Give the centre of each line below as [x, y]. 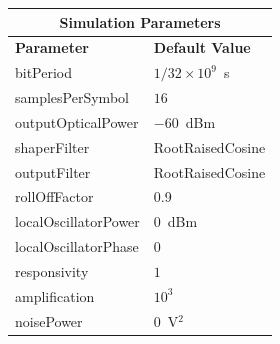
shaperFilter [52, 146]
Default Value [202, 47]
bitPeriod [44, 72]
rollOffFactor [54, 196]
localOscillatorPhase [77, 246]
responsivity [52, 270]
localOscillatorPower [77, 221]
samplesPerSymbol [72, 97]
